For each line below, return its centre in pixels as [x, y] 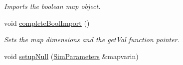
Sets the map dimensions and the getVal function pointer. [92, 39]
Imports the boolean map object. [52, 6]
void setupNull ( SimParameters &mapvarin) [71, 56]
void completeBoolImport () [47, 23]
